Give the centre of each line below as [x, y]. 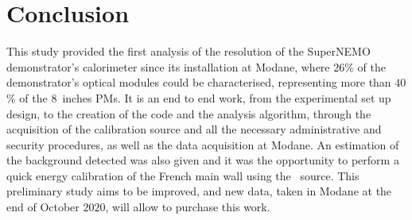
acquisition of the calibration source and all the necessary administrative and [194, 129]
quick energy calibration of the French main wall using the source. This [183, 175]
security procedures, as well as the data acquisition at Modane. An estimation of [203, 144]
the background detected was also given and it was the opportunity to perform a [203, 160]
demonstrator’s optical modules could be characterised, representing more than [199, 82]
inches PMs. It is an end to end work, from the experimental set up [227, 97]
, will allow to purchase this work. [188, 207]
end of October [43, 207]
